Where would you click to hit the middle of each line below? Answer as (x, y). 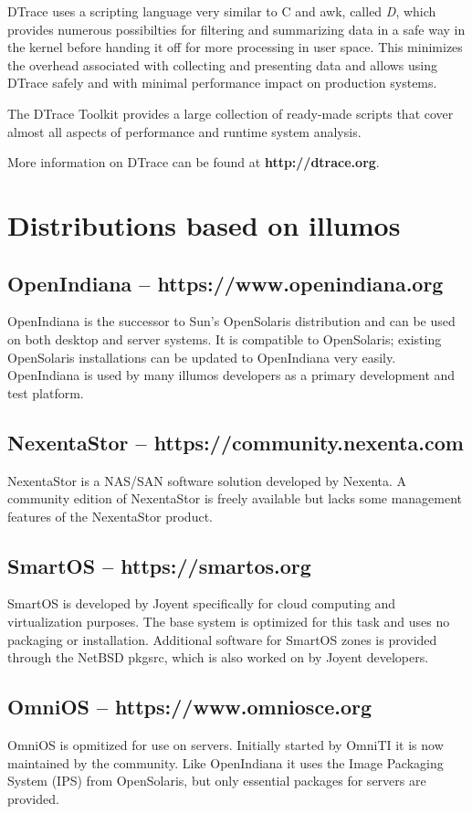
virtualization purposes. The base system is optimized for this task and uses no (229, 622)
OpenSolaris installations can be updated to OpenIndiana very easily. (202, 357)
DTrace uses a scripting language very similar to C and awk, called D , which (222, 11)
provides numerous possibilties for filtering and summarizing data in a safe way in (236, 29)
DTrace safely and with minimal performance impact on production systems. (222, 83)
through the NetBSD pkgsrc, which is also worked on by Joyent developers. (218, 657)
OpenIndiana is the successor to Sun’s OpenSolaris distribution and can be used (231, 321)
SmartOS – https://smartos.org (159, 565)
